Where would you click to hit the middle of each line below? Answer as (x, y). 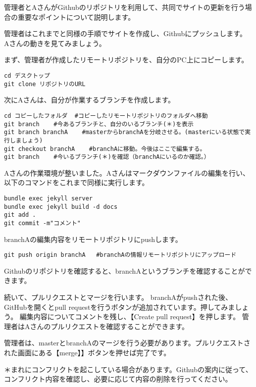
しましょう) (26, 140)
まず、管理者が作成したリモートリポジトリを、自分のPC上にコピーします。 (126, 60)
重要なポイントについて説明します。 (76, 17)
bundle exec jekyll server (48, 198)
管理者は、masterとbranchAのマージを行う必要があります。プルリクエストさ (127, 343)
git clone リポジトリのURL (45, 84)
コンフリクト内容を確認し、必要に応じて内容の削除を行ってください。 (118, 379)
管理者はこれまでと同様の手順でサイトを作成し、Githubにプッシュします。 (125, 33)
